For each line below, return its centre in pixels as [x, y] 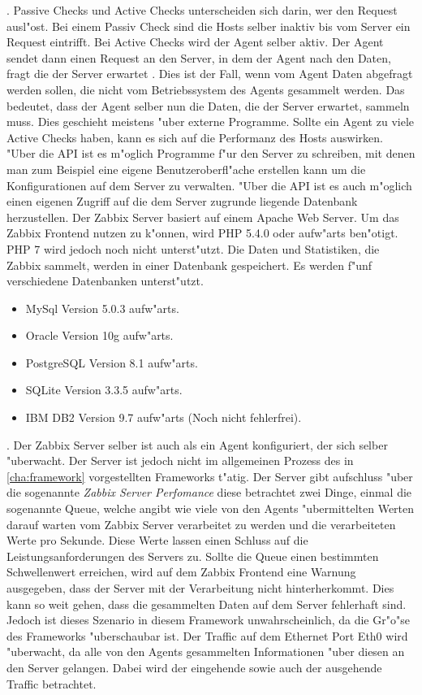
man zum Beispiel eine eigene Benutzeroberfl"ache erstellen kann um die [186, 169]
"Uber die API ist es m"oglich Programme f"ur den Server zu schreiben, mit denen [211, 153]
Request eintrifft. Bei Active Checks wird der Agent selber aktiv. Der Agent [195, 42]
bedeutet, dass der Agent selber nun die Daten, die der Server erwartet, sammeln [208, 105]
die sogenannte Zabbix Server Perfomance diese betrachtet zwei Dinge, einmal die [209, 492]
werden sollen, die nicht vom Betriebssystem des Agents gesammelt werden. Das [206, 89]
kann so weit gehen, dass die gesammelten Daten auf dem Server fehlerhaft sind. [207, 604]
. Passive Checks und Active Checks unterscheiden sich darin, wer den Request [202, 10]
